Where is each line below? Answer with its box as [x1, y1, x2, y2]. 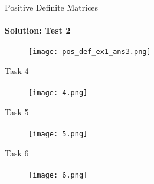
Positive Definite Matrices [5, 1, 99, 13]
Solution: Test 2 [5, 24, 71, 36]
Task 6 [5, 146, 29, 159]
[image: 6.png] [28, 170, 88, 179]
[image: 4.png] [28, 89, 88, 98]
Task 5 [5, 105, 29, 118]
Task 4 [5, 65, 29, 77]
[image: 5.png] [28, 130, 88, 139]
